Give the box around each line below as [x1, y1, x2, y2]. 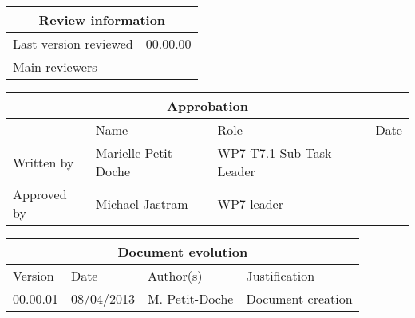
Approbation [167, 96, 248, 115]
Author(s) [147, 266, 203, 285]
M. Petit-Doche [147, 289, 234, 308]
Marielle [95, 143, 141, 162]
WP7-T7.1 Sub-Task [217, 143, 332, 162]
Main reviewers [13, 57, 97, 76]
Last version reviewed [13, 34, 133, 53]
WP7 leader [217, 194, 283, 213]
